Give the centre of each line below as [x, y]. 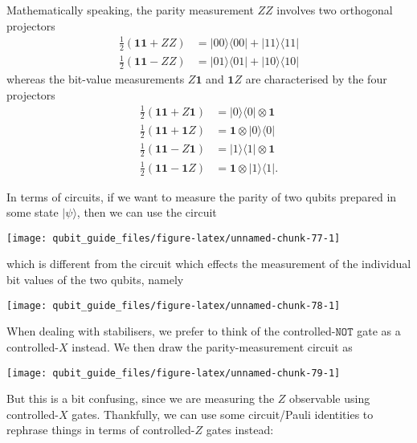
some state [33, 212]
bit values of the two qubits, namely [95, 280]
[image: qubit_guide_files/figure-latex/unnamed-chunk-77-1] [174, 238]
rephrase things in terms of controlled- [101, 430]
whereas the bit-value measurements [96, 78]
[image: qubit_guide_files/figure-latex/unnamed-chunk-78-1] [174, 305]
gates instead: [240, 430]
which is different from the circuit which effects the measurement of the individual [209, 264]
